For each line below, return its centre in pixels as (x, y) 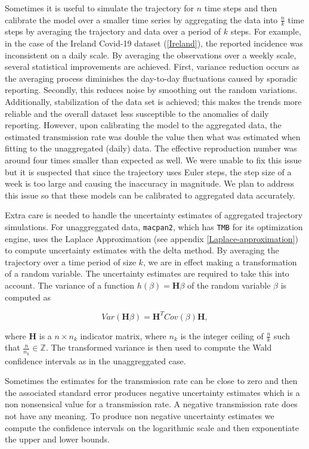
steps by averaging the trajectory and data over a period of (113, 31)
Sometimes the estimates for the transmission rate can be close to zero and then (151, 381)
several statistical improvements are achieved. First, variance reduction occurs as (152, 66)
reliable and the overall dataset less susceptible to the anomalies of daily (137, 113)
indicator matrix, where (123, 335)
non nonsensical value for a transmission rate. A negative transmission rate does (151, 404)
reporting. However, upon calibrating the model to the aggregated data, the (143, 125)
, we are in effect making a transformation (220, 261)
